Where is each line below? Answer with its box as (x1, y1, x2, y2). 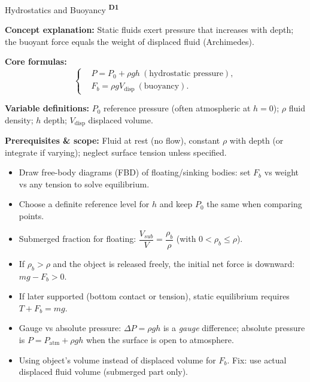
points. (19, 210, 44, 222)
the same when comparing (206, 198, 302, 210)
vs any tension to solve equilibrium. (19, 177, 150, 190)
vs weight (264, 166, 299, 178)
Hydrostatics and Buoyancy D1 (5, 2, 119, 16)
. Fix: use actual (227, 353, 287, 366)
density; (5, 113, 34, 126)
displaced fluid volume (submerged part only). (19, 365, 189, 378)
